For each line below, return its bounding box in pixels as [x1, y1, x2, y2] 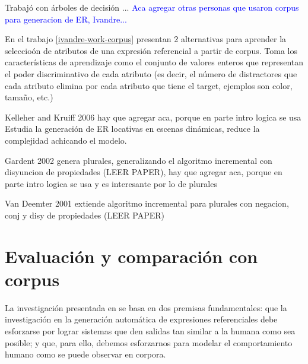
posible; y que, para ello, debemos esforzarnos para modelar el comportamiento [5, 336, 293, 349]
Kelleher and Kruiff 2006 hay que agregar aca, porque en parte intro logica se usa [5, 110, 301, 123]
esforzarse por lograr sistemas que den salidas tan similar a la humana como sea [5, 325, 296, 337]
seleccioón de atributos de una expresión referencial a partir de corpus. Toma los [5, 44, 297, 56]
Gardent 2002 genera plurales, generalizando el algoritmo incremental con [5, 154, 272, 166]
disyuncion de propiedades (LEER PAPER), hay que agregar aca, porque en [5, 166, 282, 178]
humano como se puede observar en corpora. [5, 348, 166, 360]
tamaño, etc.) [5, 91, 53, 103]
